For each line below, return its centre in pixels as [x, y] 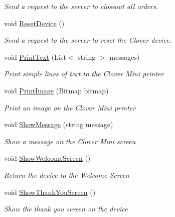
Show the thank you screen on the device [66, 209]
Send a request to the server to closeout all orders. [81, 6]
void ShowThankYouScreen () [50, 192]
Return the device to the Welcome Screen [67, 175]
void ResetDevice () [34, 23]
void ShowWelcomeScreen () [47, 158]
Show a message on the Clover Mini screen [70, 141]
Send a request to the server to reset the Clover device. [88, 40]
